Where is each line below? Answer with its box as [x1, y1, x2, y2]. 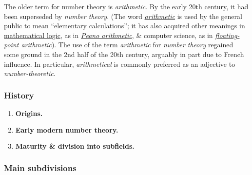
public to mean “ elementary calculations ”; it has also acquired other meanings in [4, 20, 245, 31]
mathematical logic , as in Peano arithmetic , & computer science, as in [4, 30, 213, 40]
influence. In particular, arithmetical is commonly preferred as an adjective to [4, 58, 235, 69]
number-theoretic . [4, 68, 56, 78]
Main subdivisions [4, 161, 77, 174]
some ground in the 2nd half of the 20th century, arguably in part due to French [4, 49, 244, 59]
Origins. [15, 108, 43, 118]
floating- [215, 30, 240, 40]
